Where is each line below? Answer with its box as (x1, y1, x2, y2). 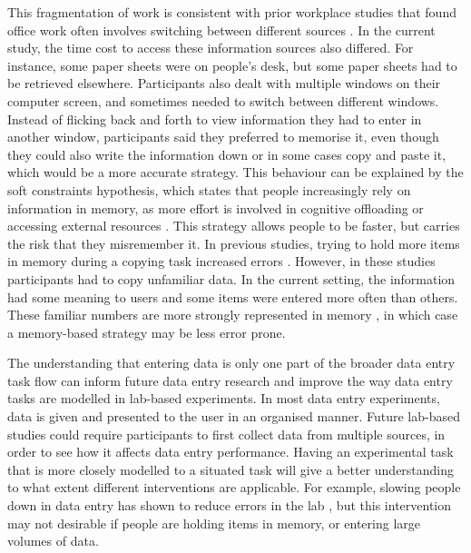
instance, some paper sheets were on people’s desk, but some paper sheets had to (7, 55, 457, 74)
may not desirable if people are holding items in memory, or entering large (7, 513, 420, 532)
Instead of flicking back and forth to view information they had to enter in (7, 109, 422, 128)
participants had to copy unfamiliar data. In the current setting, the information (7, 269, 456, 288)
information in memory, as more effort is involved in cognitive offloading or (7, 198, 424, 217)
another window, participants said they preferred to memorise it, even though (7, 127, 439, 146)
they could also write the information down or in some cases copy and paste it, (7, 144, 446, 163)
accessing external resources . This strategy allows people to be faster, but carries (7, 216, 460, 235)
